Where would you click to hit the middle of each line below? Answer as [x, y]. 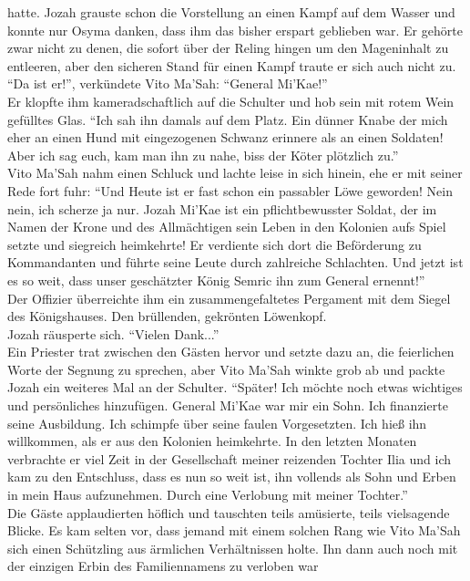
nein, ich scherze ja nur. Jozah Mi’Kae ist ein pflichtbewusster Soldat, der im [222, 208]
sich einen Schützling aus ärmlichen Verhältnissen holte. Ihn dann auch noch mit [233, 548]
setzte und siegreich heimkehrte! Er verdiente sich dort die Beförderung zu [215, 244]
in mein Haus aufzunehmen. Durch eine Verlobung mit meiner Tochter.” [208, 495]
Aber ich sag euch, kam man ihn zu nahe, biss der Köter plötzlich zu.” [203, 155]
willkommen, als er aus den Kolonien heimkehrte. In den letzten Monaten [212, 441]
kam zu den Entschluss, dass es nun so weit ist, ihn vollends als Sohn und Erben [232, 477]
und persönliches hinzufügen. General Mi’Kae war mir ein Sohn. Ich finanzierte [228, 405]
